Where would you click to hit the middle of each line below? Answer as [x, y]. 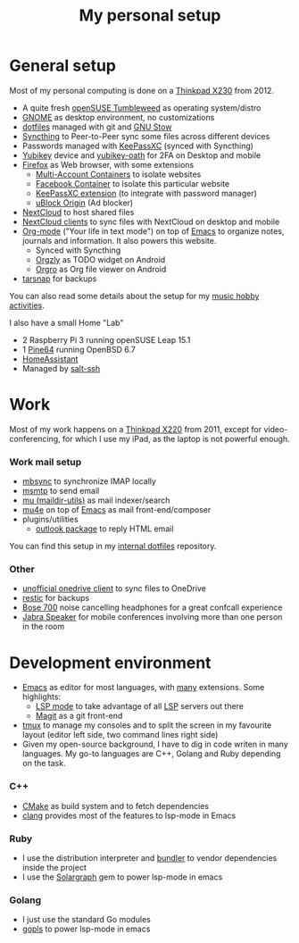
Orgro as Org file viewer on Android [101, 269]
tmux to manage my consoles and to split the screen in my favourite [147, 725]
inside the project [54, 868]
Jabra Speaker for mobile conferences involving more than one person [152, 617]
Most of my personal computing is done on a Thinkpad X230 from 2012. [142, 90]
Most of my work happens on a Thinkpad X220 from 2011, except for [136, 429]
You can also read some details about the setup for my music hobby [134, 296]
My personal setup [150, 16]
